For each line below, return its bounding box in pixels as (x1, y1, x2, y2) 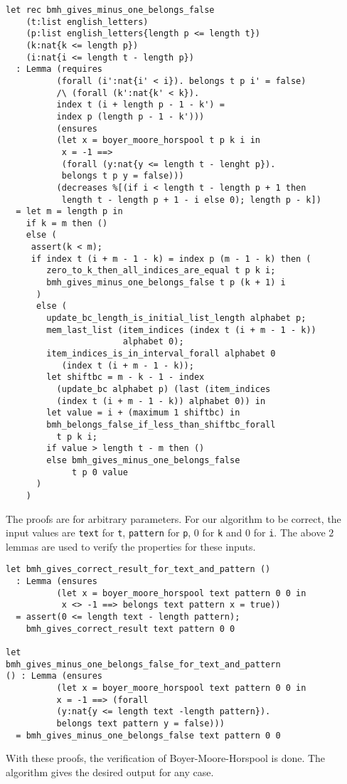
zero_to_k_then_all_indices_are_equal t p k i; (46, 265, 276, 276)
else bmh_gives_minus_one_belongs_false (46, 455, 240, 465)
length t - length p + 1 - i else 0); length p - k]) (61, 194, 321, 205)
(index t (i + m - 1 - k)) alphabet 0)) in (56, 396, 266, 406)
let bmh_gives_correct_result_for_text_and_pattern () (6, 564, 271, 575)
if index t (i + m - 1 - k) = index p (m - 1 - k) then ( (31, 253, 311, 264)
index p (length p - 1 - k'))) (56, 111, 205, 122)
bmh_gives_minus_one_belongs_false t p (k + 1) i (46, 277, 286, 288)
